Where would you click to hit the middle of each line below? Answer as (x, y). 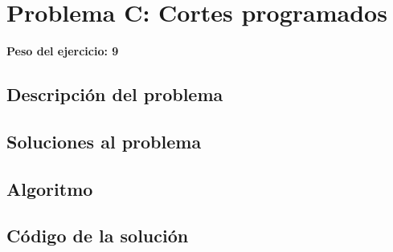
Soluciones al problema (104, 141)
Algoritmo (50, 188)
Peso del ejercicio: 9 (63, 51)
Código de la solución (98, 236)
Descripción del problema (115, 94)
